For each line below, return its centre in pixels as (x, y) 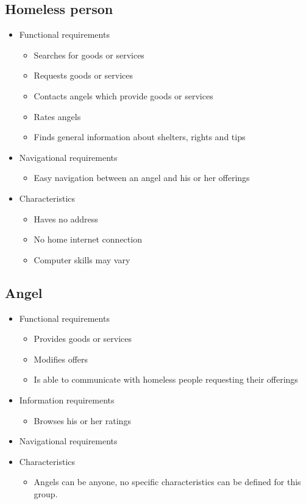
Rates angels (57, 116)
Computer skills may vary (82, 259)
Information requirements (67, 399)
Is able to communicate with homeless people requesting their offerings (166, 379)
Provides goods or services (83, 339)
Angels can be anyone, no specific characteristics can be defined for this (167, 482)
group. (46, 493)
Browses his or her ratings (82, 420)
